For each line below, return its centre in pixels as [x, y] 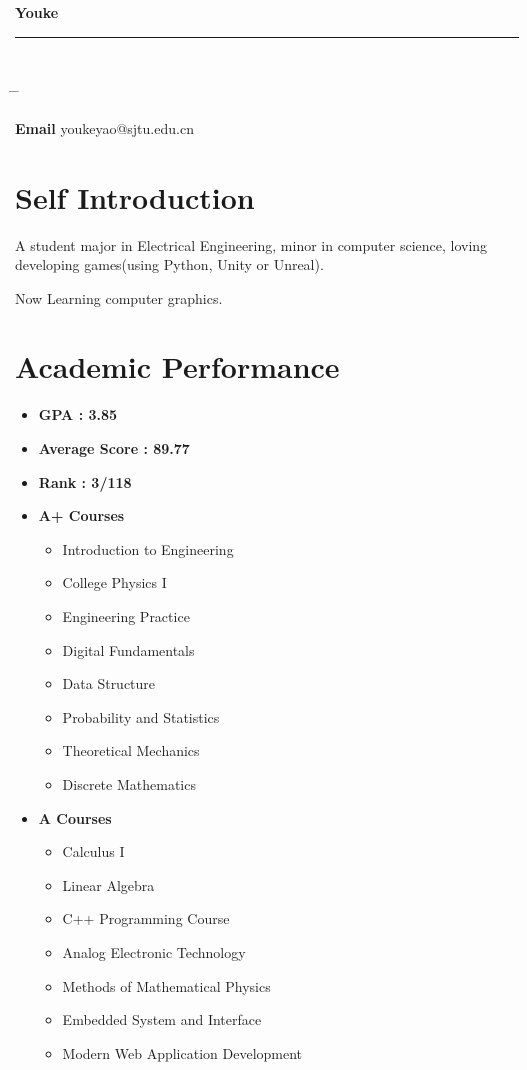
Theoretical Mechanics [131, 750]
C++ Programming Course [146, 918]
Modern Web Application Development [182, 1052]
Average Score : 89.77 [114, 448]
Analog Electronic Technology [154, 951]
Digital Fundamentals [128, 649]
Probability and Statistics [141, 716]
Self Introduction [135, 196]
